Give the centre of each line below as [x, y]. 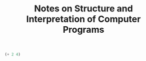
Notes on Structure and [83, 9]
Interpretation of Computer [83, 19]
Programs [83, 30]
